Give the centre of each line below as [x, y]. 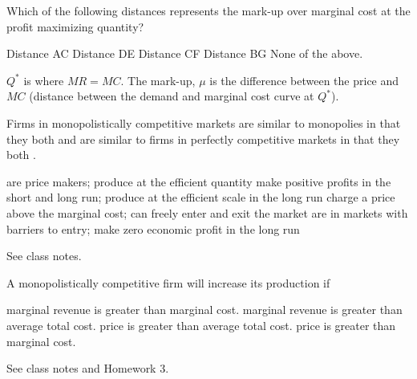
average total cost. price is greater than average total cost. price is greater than [201, 325]
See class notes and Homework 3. [88, 368]
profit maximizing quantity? [75, 26]
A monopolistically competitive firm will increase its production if [168, 282]
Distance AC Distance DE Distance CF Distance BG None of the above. [185, 53]
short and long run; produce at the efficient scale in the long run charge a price [201, 197]
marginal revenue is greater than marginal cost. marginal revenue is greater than [204, 310]
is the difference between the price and [304, 80]
